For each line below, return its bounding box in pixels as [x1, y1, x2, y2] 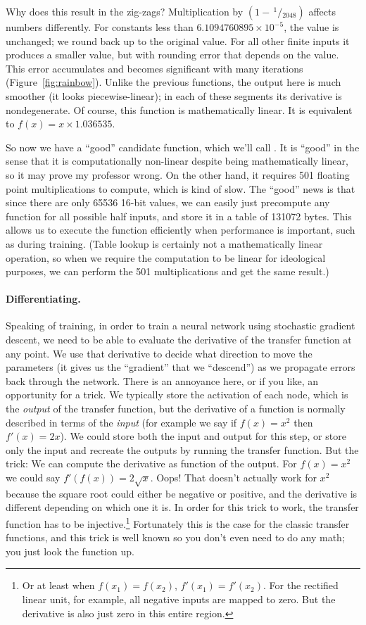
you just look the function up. [6, 543, 134, 558]
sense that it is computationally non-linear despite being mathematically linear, [6, 153, 348, 168]
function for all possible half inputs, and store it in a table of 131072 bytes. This [6, 208, 352, 223]
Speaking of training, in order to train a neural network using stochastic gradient [6, 318, 355, 333]
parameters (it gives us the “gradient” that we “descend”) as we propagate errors [6, 360, 355, 374]
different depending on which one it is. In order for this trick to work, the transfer [6, 500, 359, 514]
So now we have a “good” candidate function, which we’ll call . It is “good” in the [6, 139, 360, 154]
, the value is [284, 20, 339, 34]
